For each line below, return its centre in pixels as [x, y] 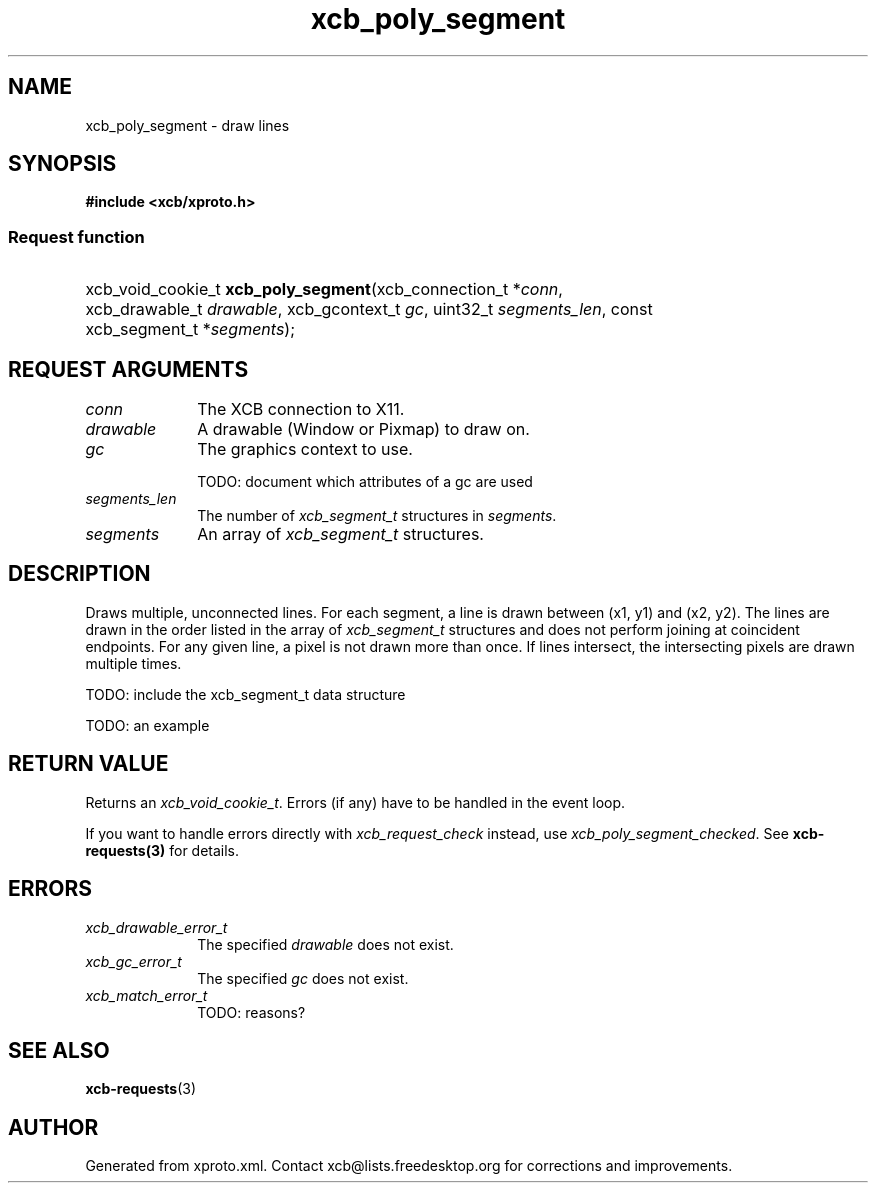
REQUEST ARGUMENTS [128, 369]
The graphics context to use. [305, 449]
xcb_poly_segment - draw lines [187, 125]
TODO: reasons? [251, 1012]
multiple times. [133, 663]
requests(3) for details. [162, 850]
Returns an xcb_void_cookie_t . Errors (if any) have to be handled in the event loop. [355, 802]
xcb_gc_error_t [133, 961]
